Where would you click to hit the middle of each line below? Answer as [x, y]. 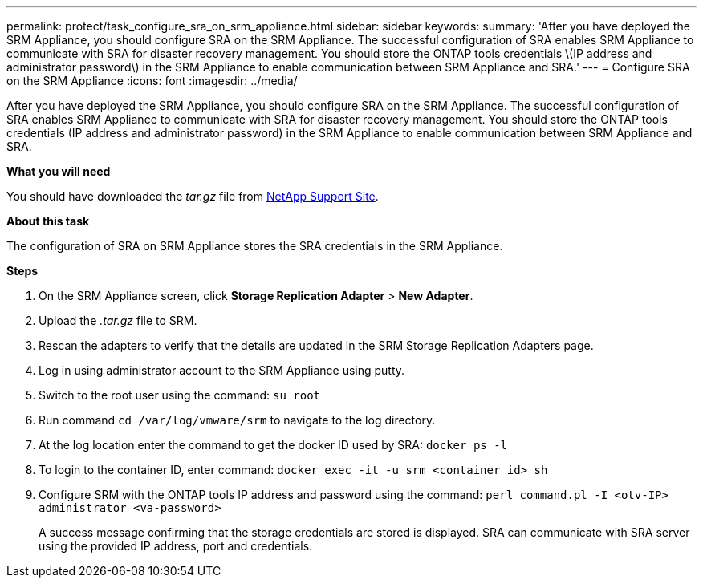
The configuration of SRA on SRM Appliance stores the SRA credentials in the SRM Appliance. [255, 246]
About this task [48, 221]
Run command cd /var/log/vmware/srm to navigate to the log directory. [237, 420]
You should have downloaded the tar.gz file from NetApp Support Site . [193, 196]
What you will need [59, 171]
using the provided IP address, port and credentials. [176, 546]
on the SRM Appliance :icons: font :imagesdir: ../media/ [152, 81]
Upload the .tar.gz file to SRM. [118, 320]
